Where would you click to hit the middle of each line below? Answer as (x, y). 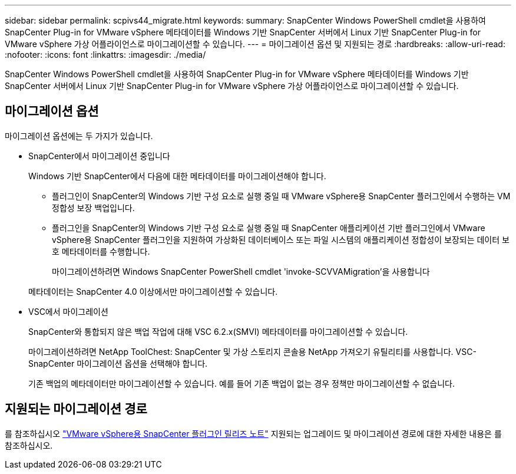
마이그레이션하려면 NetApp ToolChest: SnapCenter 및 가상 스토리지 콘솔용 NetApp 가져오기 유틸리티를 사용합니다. (241, 351)
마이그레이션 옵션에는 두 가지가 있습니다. (79, 136)
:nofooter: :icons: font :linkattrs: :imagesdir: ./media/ (105, 55)
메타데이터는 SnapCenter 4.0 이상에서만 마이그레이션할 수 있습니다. (153, 291)
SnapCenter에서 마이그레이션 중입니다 (99, 156)
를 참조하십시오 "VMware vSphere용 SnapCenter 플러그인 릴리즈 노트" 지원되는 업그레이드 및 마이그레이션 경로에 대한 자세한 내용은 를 (253, 433)
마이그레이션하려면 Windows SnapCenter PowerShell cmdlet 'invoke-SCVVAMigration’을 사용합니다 (241, 271)
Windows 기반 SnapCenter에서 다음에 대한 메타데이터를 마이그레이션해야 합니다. (177, 176)
